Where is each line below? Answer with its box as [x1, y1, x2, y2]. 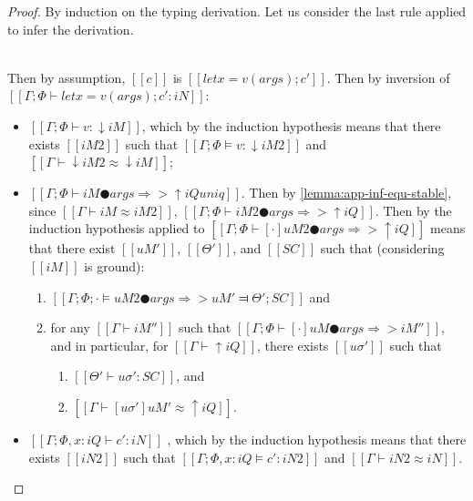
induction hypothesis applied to [28, 219, 205, 238]
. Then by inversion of [326, 67, 450, 87]
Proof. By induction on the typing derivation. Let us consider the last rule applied [7, 2, 467, 20]
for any [50, 318, 90, 337]
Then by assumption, [7, 67, 126, 87]
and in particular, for [50, 335, 169, 354]
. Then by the [375, 200, 452, 220]
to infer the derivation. [7, 19, 134, 38]
